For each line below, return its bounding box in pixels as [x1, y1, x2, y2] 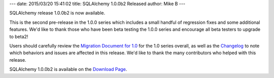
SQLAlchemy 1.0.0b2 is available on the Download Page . [9, 66, 127, 72]
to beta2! [9, 33, 28, 40]
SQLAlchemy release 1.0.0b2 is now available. [9, 10, 106, 16]
